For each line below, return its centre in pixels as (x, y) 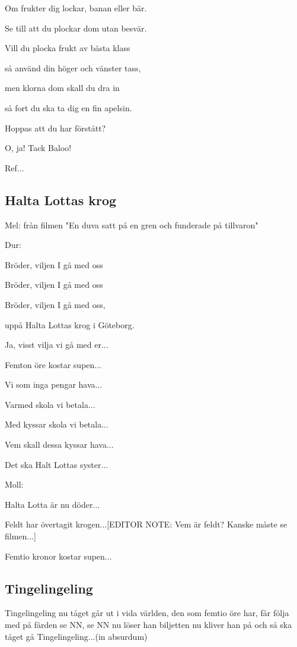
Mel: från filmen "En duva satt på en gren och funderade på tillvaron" (132, 224)
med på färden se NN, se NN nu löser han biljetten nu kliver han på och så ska (148, 625)
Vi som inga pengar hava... (54, 384)
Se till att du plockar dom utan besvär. (76, 28)
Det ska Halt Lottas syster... (57, 464)
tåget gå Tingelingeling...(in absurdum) (76, 636)
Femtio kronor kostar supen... (58, 556)
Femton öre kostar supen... (53, 364)
